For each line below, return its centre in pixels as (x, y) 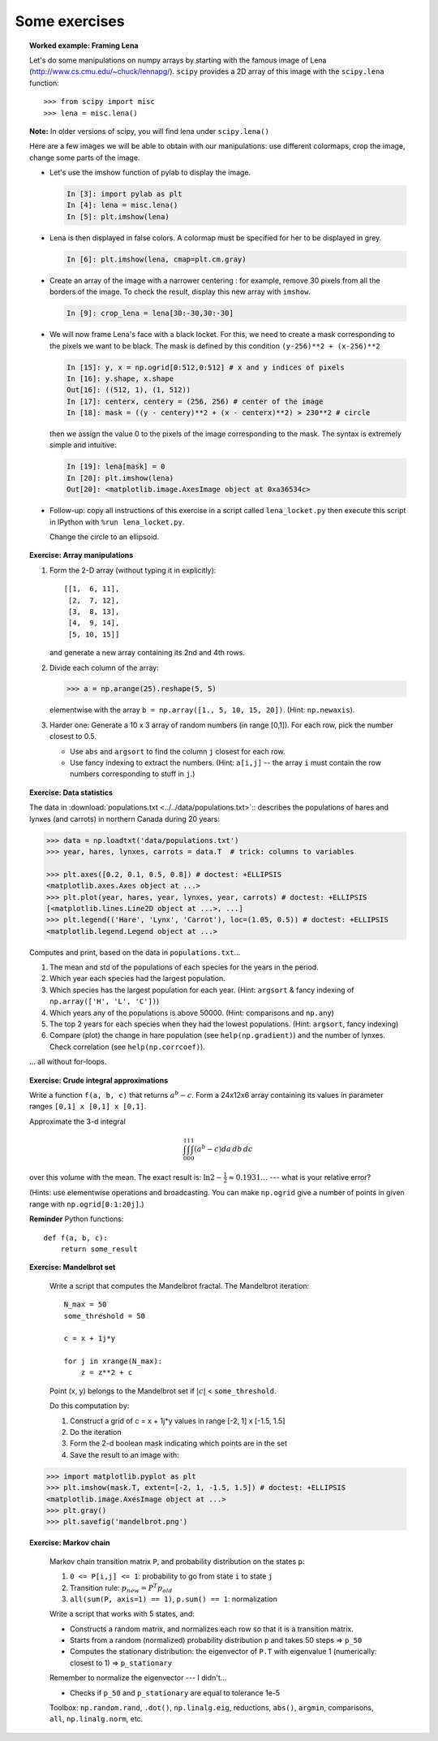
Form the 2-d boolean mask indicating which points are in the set (179, 1443)
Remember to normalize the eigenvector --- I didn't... (138, 1678)
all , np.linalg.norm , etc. (97, 1719)
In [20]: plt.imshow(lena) (120, 478)
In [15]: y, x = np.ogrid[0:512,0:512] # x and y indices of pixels (205, 367)
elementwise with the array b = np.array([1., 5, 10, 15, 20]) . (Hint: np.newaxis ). (202, 710)
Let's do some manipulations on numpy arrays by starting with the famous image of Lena (178, 60)
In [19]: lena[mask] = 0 (116, 467)
